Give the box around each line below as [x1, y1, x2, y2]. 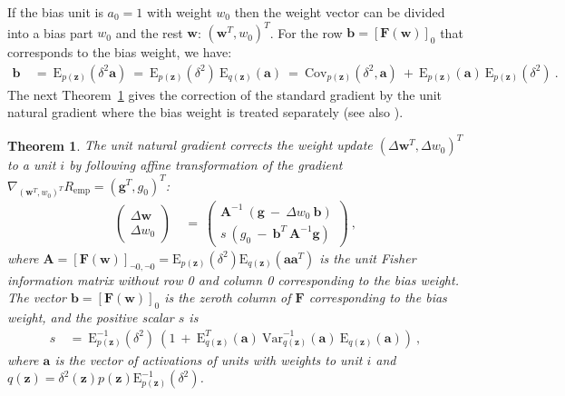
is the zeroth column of [164, 288, 291, 307]
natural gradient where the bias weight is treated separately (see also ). [7, 103, 404, 122]
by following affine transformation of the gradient [69, 155, 343, 174]
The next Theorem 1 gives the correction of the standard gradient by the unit [7, 84, 443, 104]
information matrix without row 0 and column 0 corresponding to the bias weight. [7, 270, 459, 289]
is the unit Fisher [319, 248, 416, 267]
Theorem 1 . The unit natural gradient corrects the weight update [7, 135, 373, 154]
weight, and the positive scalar [7, 308, 174, 327]
